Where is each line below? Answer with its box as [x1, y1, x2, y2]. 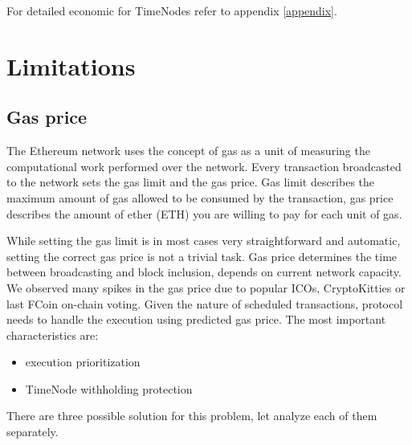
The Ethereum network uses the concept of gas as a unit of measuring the [6, 142, 370, 159]
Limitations [6, 49, 136, 82]
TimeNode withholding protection [25, 380, 193, 397]
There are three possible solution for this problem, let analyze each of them [6, 407, 377, 424]
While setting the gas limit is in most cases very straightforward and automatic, [6, 232, 401, 249]
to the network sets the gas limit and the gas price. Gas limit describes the [6, 174, 375, 190]
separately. [6, 423, 59, 440]
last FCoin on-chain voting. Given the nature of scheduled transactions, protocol [6, 295, 403, 312]
